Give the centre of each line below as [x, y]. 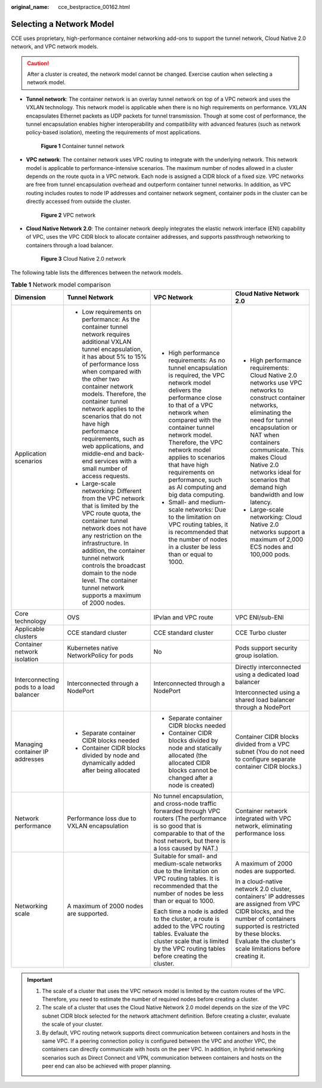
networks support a [278, 532]
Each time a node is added [191, 911]
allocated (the [188, 756]
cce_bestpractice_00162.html [94, 7]
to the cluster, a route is [187, 919]
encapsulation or [274, 428]
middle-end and [104, 454]
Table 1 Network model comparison [61, 285]
